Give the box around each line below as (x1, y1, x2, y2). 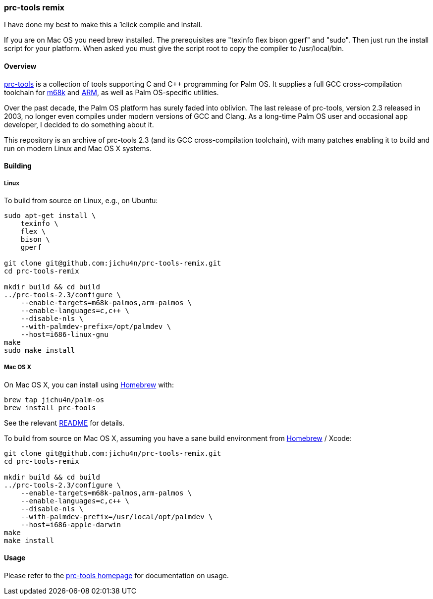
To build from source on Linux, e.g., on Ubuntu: (4, 196, 158, 205)
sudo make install (4, 346, 75, 354)
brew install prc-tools (4, 403, 96, 412)
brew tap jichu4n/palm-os (4, 395, 105, 404)
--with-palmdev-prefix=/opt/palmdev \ (20, 322, 171, 330)
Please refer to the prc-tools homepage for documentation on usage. (4, 571, 229, 580)
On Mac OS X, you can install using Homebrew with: (4, 380, 174, 389)
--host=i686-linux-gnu (20, 330, 108, 338)
